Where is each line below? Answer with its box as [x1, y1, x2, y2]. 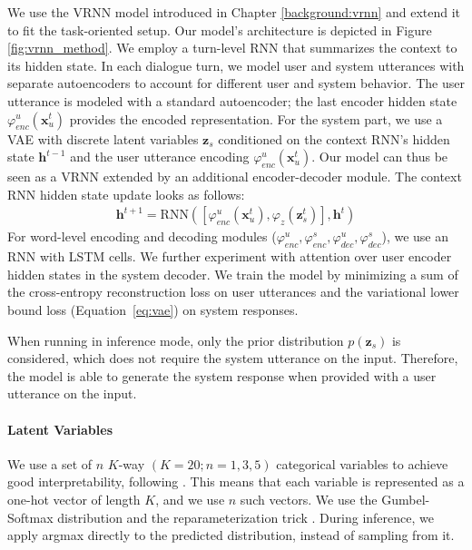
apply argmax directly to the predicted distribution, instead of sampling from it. [7, 525, 455, 545]
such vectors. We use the [240, 489, 378, 508]
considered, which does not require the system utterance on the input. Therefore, [7, 349, 458, 368]
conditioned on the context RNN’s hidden [218, 129, 450, 148]
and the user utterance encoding [70, 147, 250, 166]
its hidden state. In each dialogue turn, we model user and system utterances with [7, 55, 465, 74]
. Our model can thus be [311, 147, 448, 166]
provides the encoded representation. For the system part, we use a [69, 109, 443, 128]
